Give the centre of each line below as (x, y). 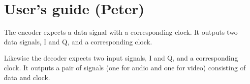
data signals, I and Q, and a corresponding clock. (78, 41)
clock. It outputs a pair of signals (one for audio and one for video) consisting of (125, 67)
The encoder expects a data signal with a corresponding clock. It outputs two (121, 32)
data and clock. (27, 77)
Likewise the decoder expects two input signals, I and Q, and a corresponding (121, 58)
